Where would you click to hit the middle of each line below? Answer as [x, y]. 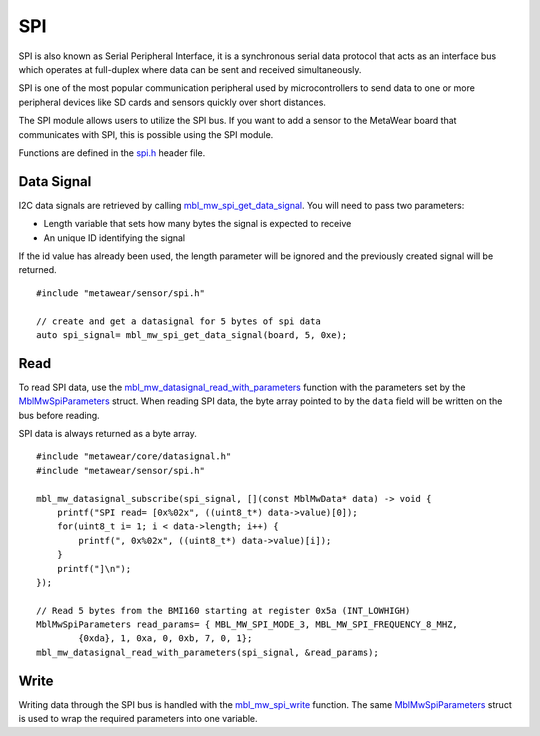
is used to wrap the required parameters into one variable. [138, 719]
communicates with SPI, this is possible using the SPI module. [146, 134]
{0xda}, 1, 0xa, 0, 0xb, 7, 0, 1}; [165, 638]
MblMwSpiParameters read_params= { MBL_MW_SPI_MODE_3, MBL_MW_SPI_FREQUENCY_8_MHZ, [247, 624]
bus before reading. [59, 415]
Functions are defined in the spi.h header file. [112, 152]
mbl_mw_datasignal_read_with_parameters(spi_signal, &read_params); [207, 652]
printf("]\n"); [94, 568]
